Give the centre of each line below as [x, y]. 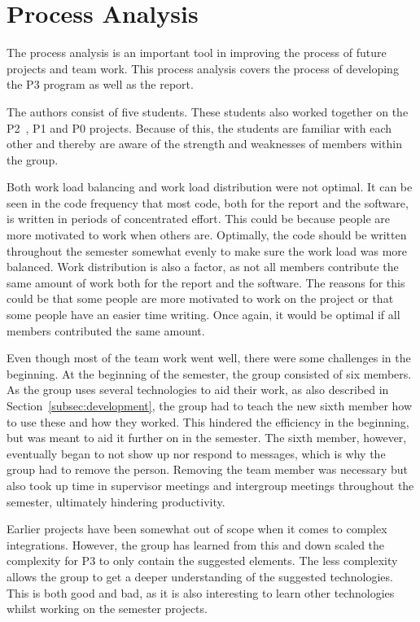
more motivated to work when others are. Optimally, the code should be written [207, 235]
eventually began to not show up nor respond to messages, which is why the [196, 453]
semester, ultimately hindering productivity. [116, 501]
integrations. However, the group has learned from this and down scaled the [196, 544]
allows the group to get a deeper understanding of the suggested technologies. [200, 576]
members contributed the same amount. [106, 330]
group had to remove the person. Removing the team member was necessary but [207, 469]
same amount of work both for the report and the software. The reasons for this [206, 282]
